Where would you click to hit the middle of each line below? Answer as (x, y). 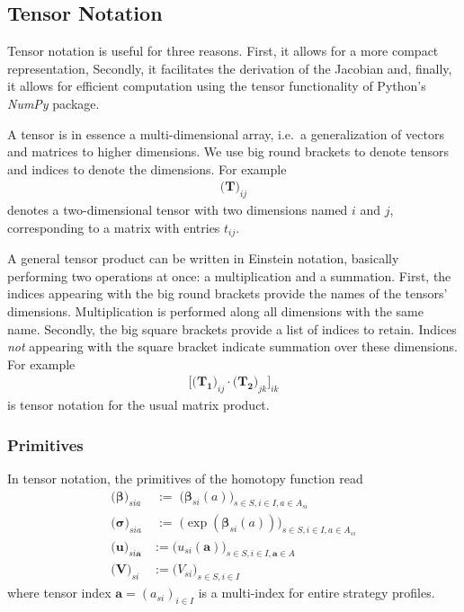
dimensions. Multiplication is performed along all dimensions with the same (215, 311)
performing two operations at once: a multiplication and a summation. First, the (229, 275)
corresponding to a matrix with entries (114, 227)
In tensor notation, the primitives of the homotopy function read (185, 479)
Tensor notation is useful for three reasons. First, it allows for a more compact (223, 51)
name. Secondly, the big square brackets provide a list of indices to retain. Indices (232, 328)
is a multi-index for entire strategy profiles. (317, 593)
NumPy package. (54, 103)
